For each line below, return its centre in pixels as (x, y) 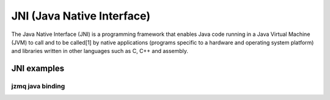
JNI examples (38, 69)
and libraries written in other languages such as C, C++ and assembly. (100, 51)
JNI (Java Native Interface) (81, 16)
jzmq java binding (38, 87)
